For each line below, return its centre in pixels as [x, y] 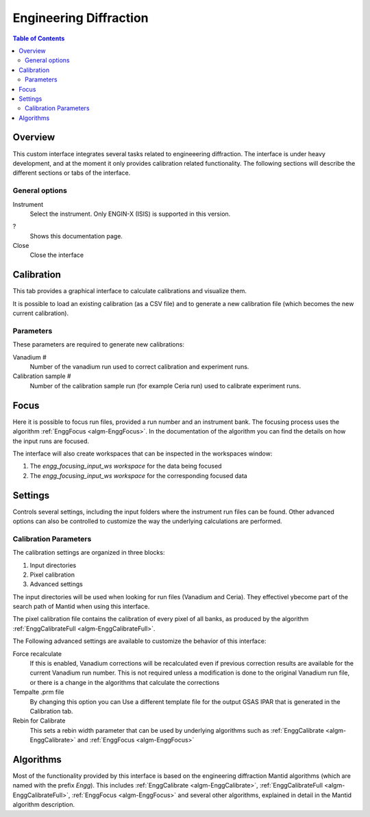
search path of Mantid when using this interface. [81, 607]
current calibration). [41, 313]
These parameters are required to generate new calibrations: [99, 344]
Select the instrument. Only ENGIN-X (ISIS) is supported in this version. [130, 214]
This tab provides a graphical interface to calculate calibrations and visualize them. [129, 291]
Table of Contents [39, 38]
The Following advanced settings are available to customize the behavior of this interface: [139, 641]
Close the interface [57, 255]
